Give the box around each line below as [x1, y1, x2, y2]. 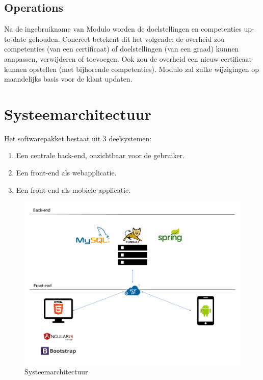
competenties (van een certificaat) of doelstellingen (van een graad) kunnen [4, 43, 239, 54]
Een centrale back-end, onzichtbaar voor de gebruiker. [16, 150, 185, 161]
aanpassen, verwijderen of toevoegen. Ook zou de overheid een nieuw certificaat [4, 53, 252, 64]
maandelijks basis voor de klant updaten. [4, 73, 133, 84]
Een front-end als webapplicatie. [16, 167, 117, 178]
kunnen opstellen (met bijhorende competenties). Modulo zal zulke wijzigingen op [4, 63, 259, 74]
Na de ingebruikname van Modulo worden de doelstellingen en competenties [4, 23, 242, 34]
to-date [4, 33, 27, 44]
